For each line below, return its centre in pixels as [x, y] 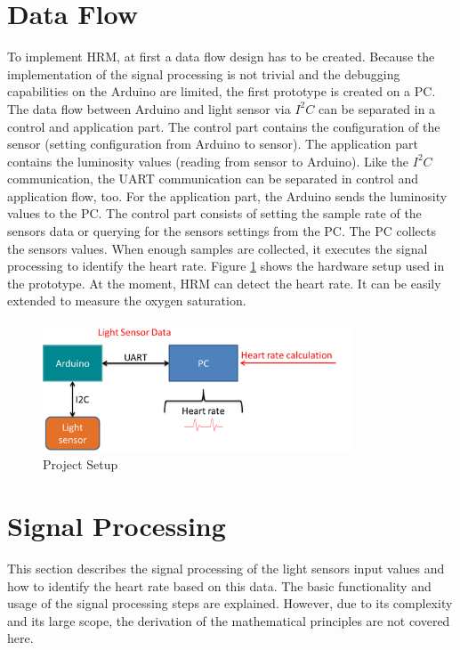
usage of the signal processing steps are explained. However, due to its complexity [230, 603]
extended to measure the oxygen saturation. [127, 301]
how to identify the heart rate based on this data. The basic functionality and [219, 585]
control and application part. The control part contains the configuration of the [224, 126]
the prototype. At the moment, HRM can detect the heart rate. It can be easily [224, 283]
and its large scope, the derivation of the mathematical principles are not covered [229, 620]
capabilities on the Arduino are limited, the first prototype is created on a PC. [222, 91]
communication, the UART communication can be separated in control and [213, 179]
